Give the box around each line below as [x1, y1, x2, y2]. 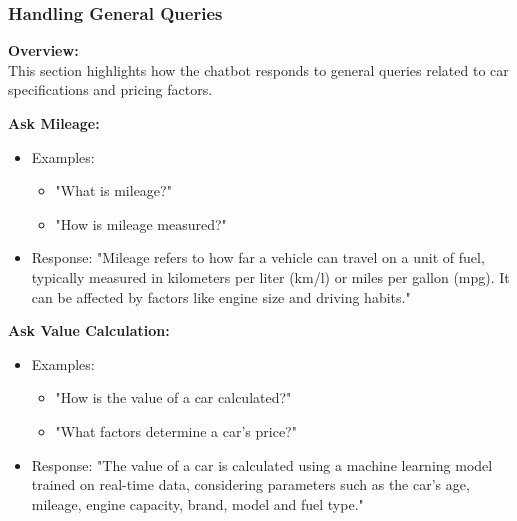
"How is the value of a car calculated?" [55, 387, 292, 408]
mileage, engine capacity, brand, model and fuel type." [31, 493, 364, 514]
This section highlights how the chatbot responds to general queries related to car [8, 59, 509, 80]
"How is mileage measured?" [55, 213, 227, 234]
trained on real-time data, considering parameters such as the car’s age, [31, 474, 470, 495]
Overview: [8, 40, 79, 61]
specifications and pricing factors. [8, 79, 213, 100]
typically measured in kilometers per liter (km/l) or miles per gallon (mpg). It [31, 266, 510, 287]
